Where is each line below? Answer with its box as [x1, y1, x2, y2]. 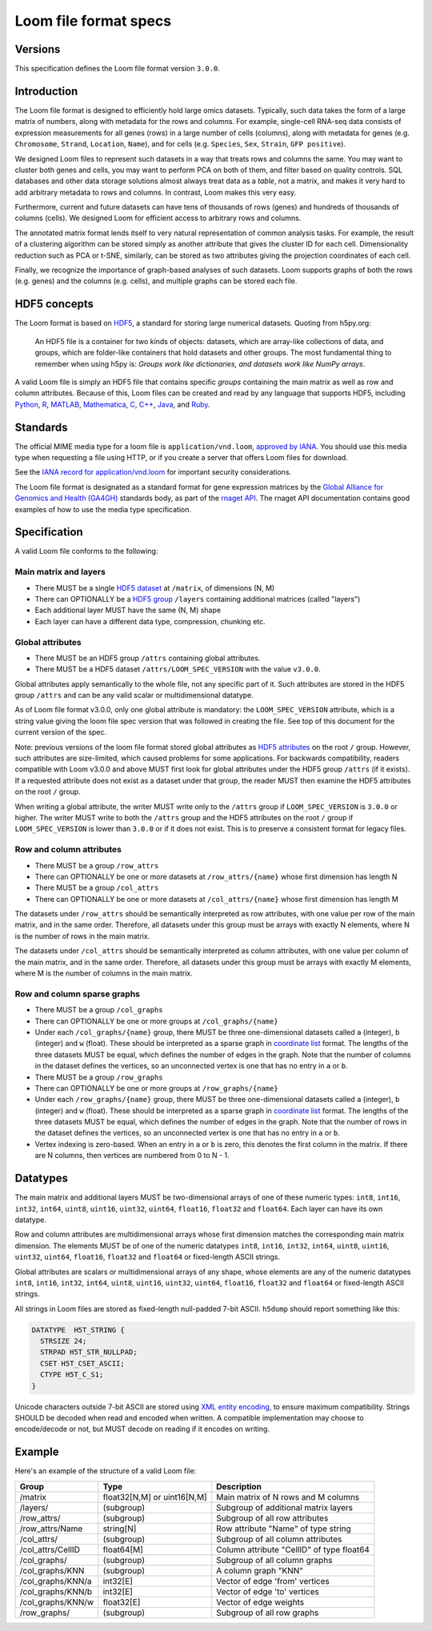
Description [216, 1481, 262, 1492]
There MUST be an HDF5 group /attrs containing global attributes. [34, 653, 261, 663]
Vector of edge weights [216, 1597, 304, 1608]
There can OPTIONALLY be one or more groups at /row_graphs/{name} [34, 1083, 279, 1092]
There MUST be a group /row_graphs [34, 1072, 163, 1082]
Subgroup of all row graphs [216, 1607, 319, 1618]
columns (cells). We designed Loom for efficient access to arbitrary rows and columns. [14, 213, 302, 223]
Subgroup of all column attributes [216, 1533, 342, 1545]
